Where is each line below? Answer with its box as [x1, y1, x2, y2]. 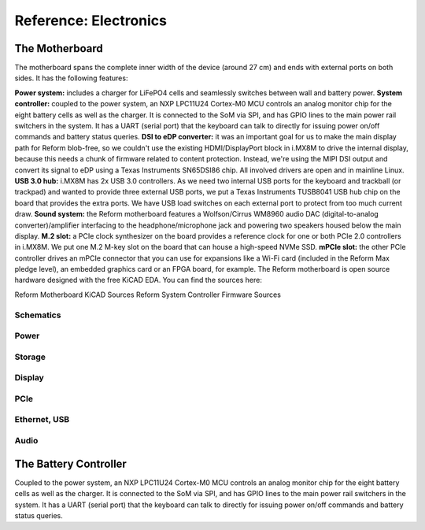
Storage [14, 351, 46, 362]
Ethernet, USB [14, 414, 70, 425]
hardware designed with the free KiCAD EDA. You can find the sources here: [14, 276, 263, 285]
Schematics [14, 309, 61, 321]
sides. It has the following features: [14, 73, 128, 83]
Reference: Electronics [14, 12, 167, 29]
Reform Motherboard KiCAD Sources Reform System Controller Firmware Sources [14, 290, 281, 299]
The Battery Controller [14, 457, 128, 470]
